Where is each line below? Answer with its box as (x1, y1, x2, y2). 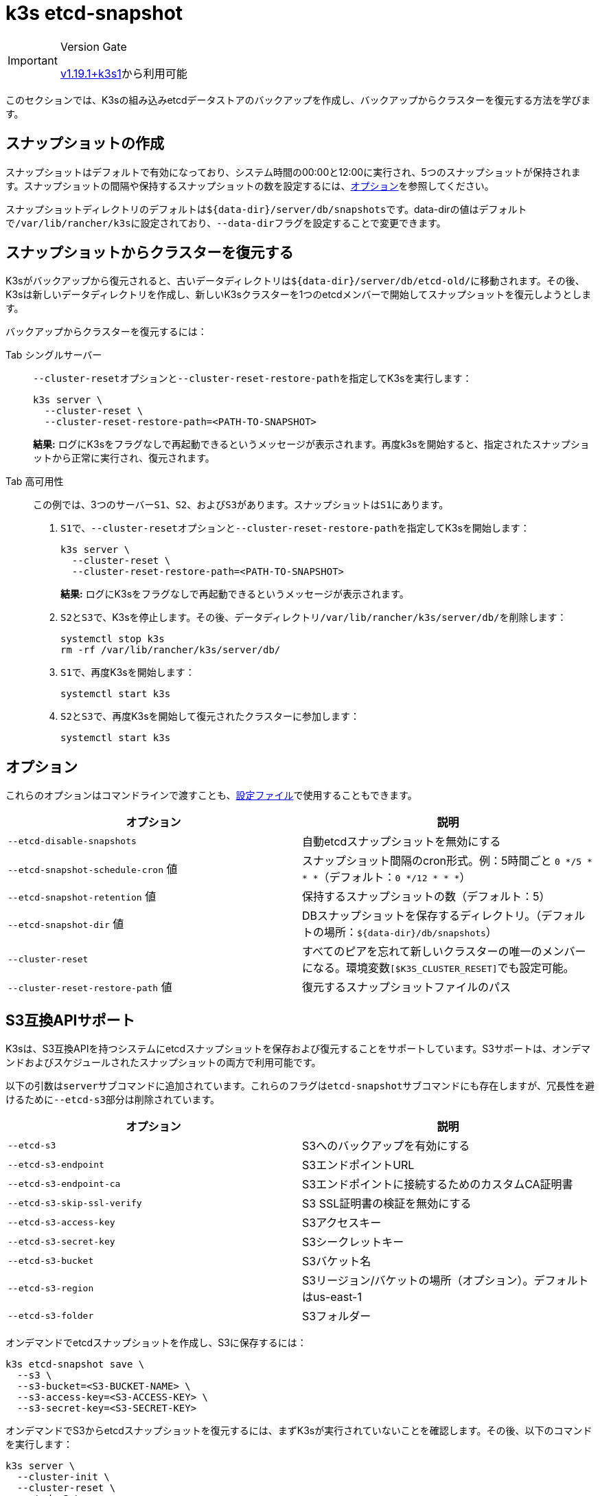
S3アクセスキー (302, 1216, 382, 1230)
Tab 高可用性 (5, 475, 64, 488)
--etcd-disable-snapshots (8, 835, 137, 846)
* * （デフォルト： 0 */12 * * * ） (302, 870, 471, 885)
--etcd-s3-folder (8, 1310, 94, 1321)
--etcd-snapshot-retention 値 (8, 889, 157, 904)
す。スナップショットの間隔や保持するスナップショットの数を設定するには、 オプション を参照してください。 (5, 179, 494, 192)
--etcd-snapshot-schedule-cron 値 (8, 862, 178, 876)
